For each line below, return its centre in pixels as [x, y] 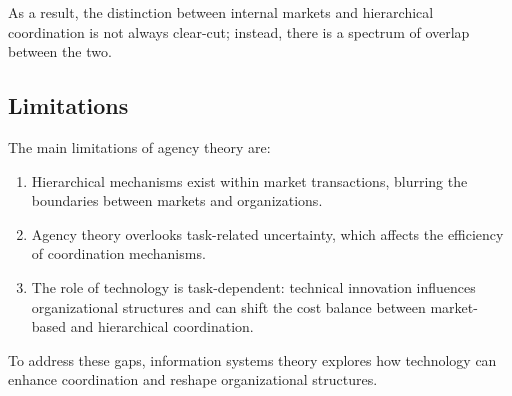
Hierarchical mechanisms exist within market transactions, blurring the [249, 180]
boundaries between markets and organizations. [177, 200]
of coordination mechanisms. [118, 253]
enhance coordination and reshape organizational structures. [193, 379]
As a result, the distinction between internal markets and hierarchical [221, 12]
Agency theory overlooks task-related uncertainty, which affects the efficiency [267, 233]
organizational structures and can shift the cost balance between [228, 306]
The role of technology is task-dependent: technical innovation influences [253, 286]
